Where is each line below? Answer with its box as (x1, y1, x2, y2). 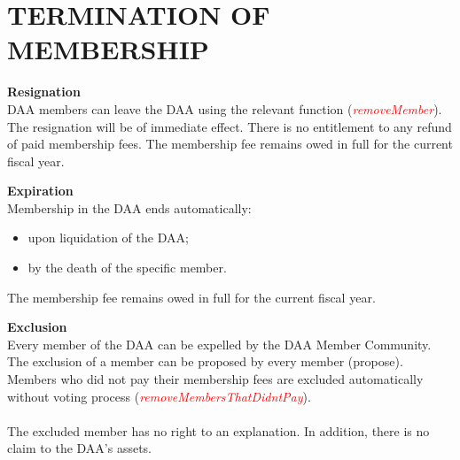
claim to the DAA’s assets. (7, 439, 152, 457)
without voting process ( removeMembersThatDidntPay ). (7, 387, 311, 405)
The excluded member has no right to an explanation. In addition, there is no (7, 421, 430, 440)
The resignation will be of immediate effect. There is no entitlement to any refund (7, 117, 452, 135)
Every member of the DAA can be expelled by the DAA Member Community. (7, 334, 432, 353)
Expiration (7, 181, 74, 200)
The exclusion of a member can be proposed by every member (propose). (7, 352, 403, 371)
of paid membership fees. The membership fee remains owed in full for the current (7, 134, 453, 153)
